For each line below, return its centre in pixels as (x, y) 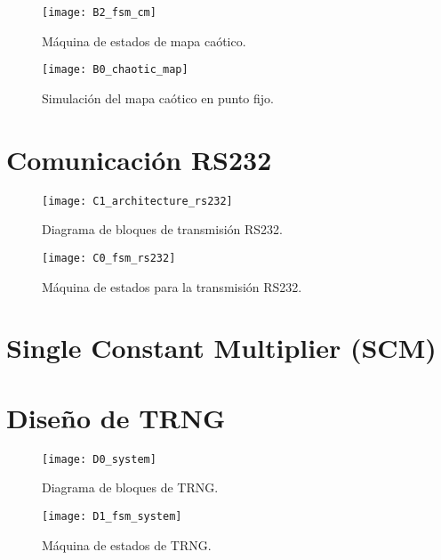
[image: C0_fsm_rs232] (109, 258)
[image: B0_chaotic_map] (115, 70)
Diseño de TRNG (116, 417)
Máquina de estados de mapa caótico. (144, 41)
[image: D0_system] (99, 459)
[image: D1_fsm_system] (112, 516)
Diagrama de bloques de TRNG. (130, 487)
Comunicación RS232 (139, 159)
